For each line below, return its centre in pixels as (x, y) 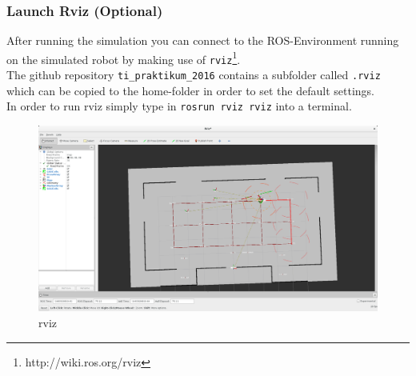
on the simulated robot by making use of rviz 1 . (124, 58)
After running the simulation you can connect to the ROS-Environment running (203, 40)
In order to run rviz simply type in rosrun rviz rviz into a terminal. (179, 106)
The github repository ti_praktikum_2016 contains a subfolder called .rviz (194, 75)
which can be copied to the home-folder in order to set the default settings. (190, 90)
